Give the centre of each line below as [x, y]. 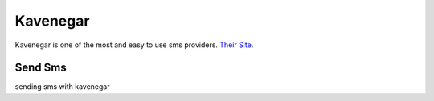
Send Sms [41, 68]
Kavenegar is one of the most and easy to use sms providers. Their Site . [134, 45]
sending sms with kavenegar [62, 87]
